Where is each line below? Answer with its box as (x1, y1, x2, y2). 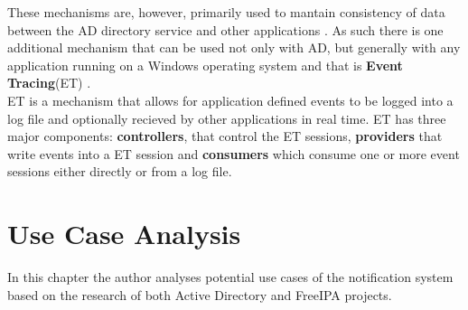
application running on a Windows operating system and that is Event (7, 55, 403, 74)
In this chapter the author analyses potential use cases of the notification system (7, 268, 454, 287)
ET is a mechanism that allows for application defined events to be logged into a (7, 90, 454, 109)
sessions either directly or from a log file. (7, 162, 232, 181)
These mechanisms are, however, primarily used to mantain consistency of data (7, 3, 445, 21)
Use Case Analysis (7, 215, 241, 252)
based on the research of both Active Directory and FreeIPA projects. (7, 285, 392, 304)
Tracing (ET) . (7, 73, 91, 92)
